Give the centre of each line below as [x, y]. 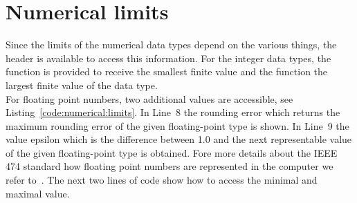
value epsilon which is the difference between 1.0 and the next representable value [179, 139]
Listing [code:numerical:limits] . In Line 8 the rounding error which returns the [173, 112]
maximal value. [38, 193]
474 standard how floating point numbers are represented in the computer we [170, 166]
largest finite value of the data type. [82, 85]
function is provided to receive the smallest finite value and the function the [167, 71]
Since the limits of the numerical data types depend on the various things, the [171, 45]
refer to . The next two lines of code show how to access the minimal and [162, 180]
